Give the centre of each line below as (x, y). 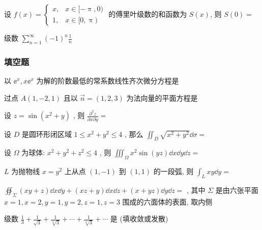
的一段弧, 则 (173, 171)
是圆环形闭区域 (47, 134)
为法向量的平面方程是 (162, 97)
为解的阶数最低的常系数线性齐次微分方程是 (108, 81)
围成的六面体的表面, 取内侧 (167, 201)
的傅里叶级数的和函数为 (148, 14)
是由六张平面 (237, 190)
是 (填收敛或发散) (139, 219)
